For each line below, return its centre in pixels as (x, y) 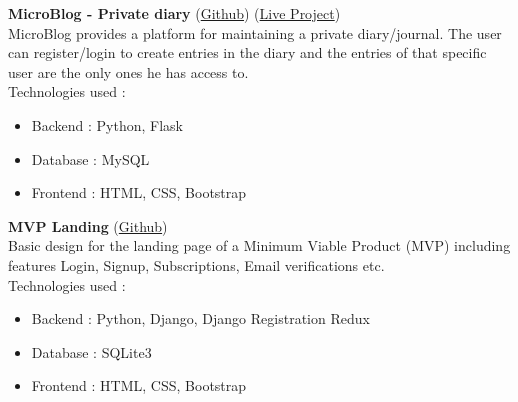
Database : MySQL (90, 158)
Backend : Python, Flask (107, 124)
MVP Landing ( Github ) (88, 225)
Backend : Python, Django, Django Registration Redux (200, 318)
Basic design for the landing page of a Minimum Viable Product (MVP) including (259, 245)
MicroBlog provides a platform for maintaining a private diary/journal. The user (255, 32)
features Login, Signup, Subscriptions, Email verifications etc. (196, 264)
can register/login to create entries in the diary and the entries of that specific (247, 52)
